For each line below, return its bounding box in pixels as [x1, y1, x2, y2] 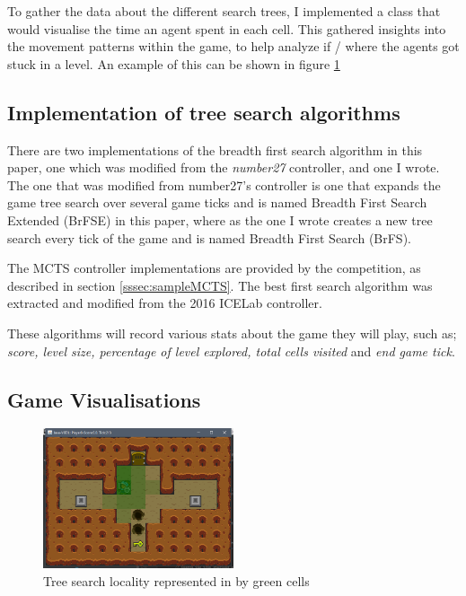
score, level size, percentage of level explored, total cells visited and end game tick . [7, 341, 455, 360]
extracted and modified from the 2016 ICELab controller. [7, 294, 322, 312]
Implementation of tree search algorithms [7, 98, 400, 126]
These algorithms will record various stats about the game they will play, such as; [7, 323, 457, 342]
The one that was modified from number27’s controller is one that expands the [7, 175, 441, 194]
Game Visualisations [7, 385, 201, 413]
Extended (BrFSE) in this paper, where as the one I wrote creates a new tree [7, 210, 433, 229]
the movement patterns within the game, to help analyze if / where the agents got [7, 37, 460, 56]
